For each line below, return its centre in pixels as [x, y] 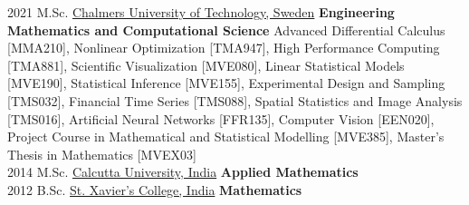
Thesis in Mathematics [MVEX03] [102, 154]
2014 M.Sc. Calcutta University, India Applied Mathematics [183, 172]
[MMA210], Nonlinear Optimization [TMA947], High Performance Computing [224, 48]
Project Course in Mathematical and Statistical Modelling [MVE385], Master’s [226, 137]
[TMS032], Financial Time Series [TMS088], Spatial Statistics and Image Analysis [235, 100]
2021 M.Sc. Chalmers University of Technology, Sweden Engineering [201, 12]
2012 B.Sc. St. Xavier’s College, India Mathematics [155, 189]
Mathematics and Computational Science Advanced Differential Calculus [226, 29]
